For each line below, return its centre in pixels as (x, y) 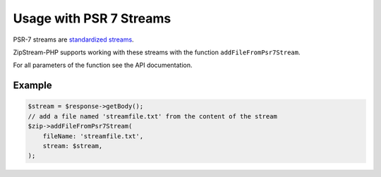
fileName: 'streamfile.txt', (93, 136)
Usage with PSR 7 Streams (92, 18)
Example (32, 86)
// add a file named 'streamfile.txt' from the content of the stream (153, 116)
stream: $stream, (73, 146)
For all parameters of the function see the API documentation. (103, 65)
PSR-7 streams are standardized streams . (73, 39)
